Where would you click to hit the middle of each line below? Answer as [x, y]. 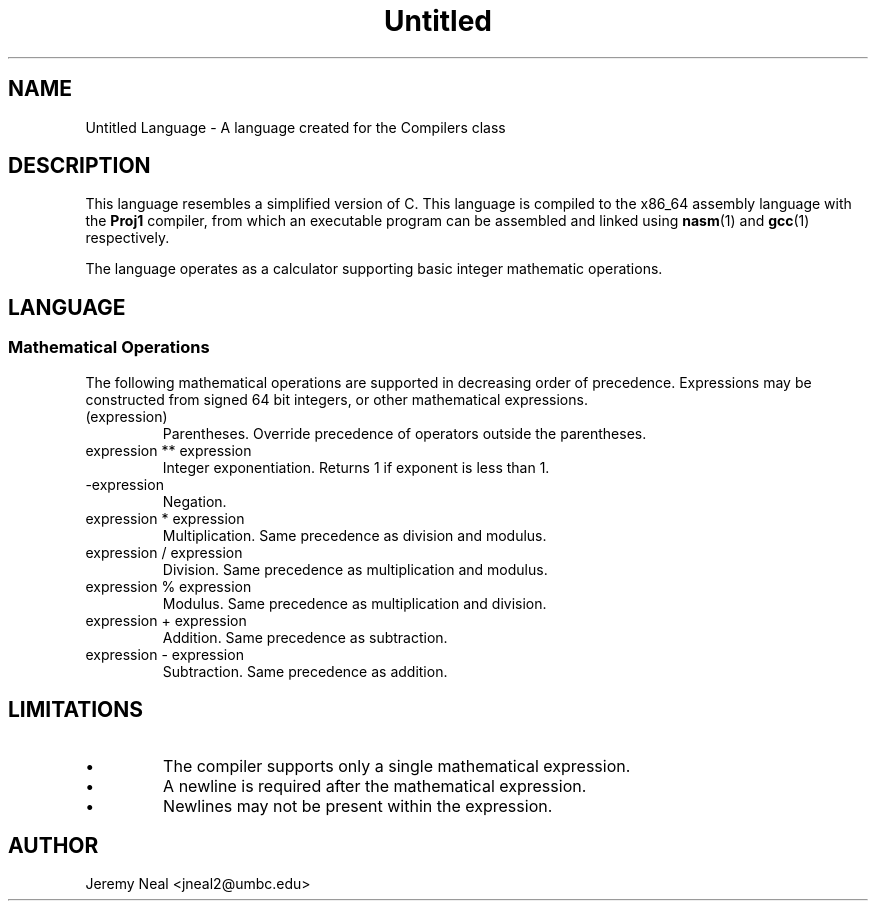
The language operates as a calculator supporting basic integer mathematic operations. [374, 269]
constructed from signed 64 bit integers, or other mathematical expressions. [336, 399]
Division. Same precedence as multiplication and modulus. [355, 569]
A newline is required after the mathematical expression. [375, 785]
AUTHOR [53, 845]
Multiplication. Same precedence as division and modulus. [354, 535]
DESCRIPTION [79, 166]
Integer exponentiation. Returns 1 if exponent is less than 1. [356, 467]
